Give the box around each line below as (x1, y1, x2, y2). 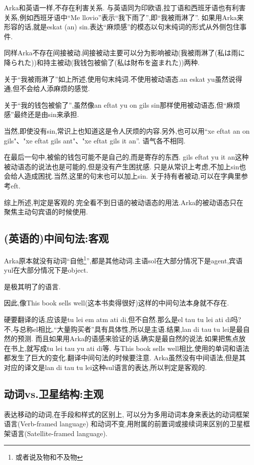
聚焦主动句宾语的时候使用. (4, 207, 88, 217)
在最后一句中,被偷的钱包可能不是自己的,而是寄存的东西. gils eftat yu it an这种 (4, 152, 249, 162)
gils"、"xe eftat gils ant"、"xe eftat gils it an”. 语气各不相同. (4, 135, 186, 145)
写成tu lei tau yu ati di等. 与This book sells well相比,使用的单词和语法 (33, 343, 250, 353)
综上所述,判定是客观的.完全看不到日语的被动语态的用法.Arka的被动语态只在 (4, 197, 244, 207)
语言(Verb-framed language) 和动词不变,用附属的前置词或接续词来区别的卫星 (4, 418, 243, 429)
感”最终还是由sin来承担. (4, 109, 79, 119)
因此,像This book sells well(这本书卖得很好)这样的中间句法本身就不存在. (4, 298, 229, 308)
